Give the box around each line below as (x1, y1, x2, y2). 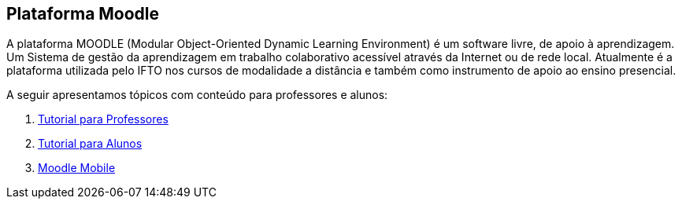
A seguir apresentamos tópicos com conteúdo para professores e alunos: (6, 88, 388, 102)
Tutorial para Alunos (38, 137, 143, 151)
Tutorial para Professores (38, 112, 169, 126)
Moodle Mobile (38, 161, 116, 175)
